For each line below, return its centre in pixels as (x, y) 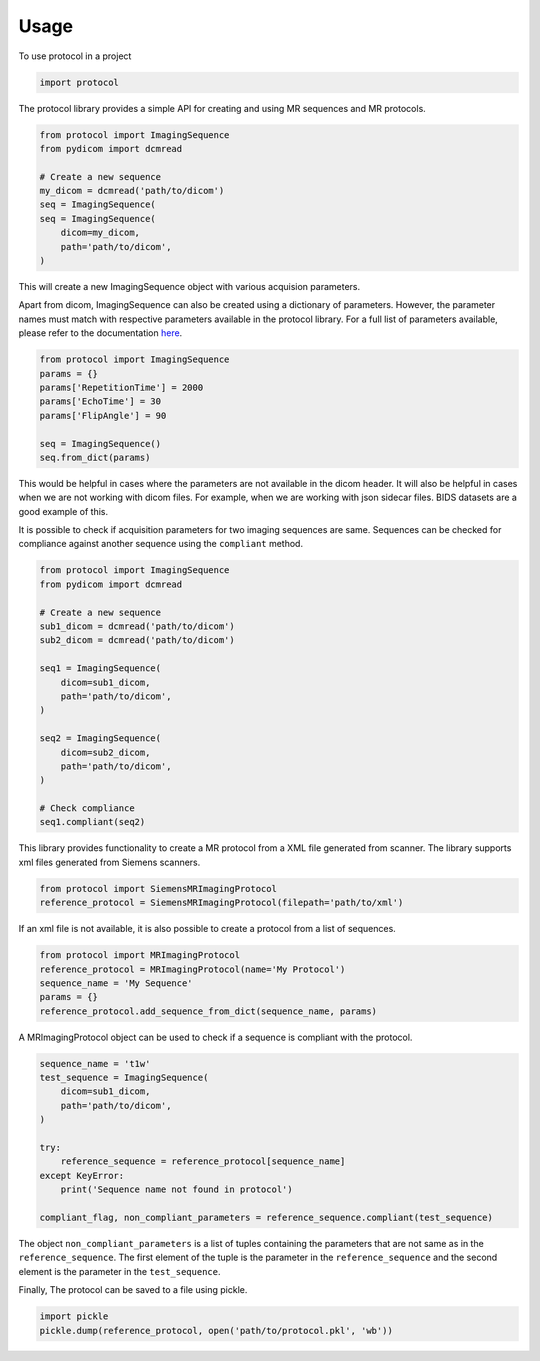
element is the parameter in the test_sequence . (119, 1271)
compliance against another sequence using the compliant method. (161, 544)
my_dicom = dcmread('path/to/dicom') (132, 191)
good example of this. (63, 511)
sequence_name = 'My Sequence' (116, 983)
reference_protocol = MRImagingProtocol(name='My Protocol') (192, 969)
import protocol (79, 82)
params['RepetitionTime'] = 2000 (121, 387)
